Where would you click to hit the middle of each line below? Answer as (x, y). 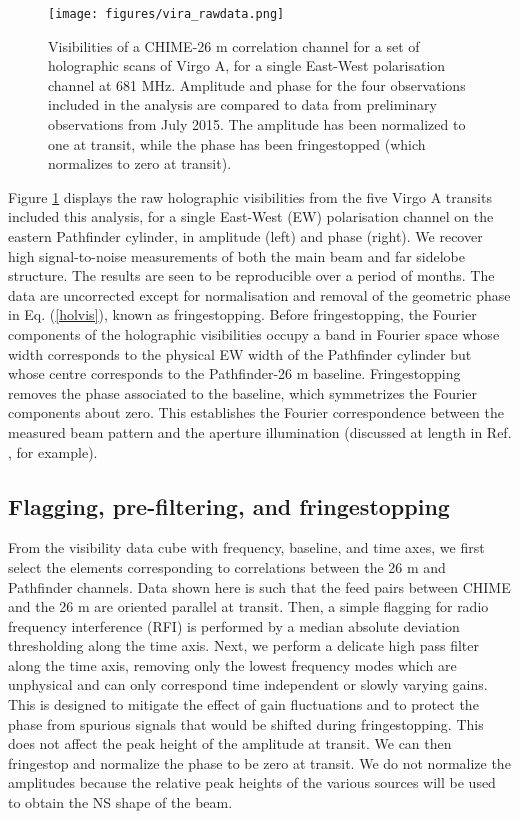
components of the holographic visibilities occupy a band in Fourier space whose (254, 333)
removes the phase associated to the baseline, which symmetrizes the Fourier (243, 392)
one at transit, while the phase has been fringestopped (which (237, 143)
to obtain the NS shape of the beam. (120, 802)
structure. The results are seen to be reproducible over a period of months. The (251, 275)
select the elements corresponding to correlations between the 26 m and (227, 566)
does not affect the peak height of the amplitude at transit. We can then (230, 743)
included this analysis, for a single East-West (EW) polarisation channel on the (251, 216)
